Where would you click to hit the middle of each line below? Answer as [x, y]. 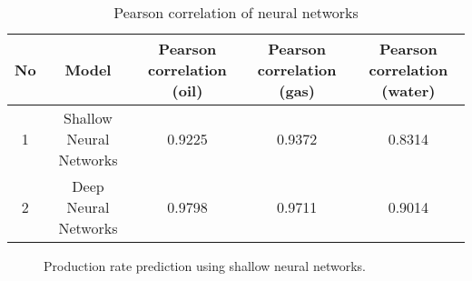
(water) [408, 90]
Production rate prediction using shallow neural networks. [205, 266]
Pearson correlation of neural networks [236, 12]
